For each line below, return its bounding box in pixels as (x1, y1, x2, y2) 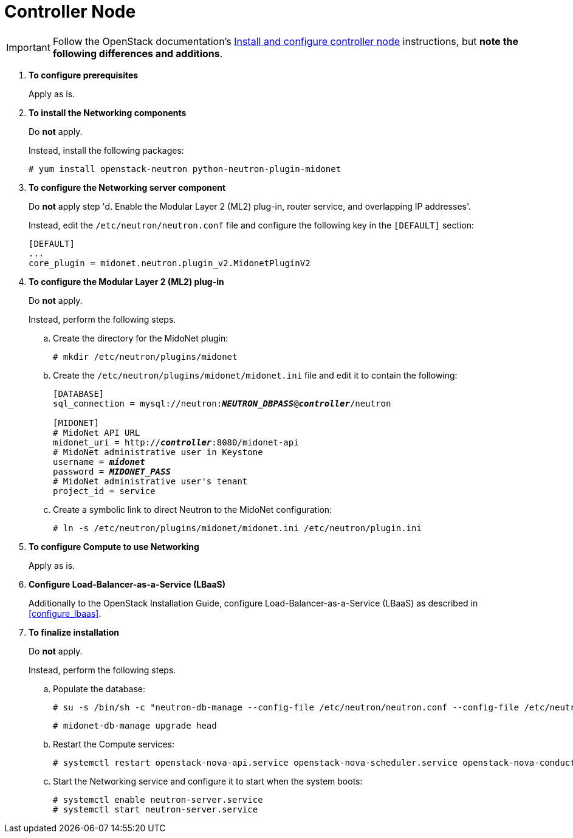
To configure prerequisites (29, 69, 139, 80)
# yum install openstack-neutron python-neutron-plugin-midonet (29, 163, 341, 174)
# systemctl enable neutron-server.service (53, 794, 263, 805)
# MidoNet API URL (53, 427, 140, 438)
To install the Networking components (29, 107, 187, 118)
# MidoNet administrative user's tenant (53, 476, 248, 486)
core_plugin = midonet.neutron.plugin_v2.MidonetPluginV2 (29, 258, 311, 268)
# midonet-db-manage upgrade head (53, 720, 217, 730)
